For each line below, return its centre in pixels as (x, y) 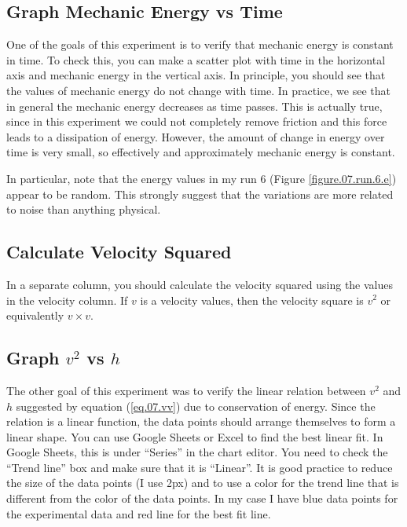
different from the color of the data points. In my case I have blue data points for (202, 498)
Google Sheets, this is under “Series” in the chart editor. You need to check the (197, 452)
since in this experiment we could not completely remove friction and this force (197, 121)
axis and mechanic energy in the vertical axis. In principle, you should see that (196, 75)
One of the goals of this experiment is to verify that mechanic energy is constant (200, 44)
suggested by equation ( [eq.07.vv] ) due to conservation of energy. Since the (196, 406)
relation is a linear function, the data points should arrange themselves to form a (201, 421)
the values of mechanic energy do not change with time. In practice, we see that (198, 90)
